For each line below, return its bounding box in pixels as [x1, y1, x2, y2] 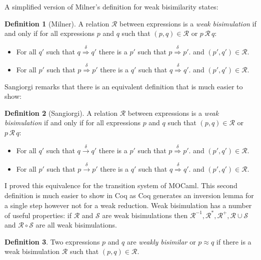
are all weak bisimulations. [35, 220, 117, 230]
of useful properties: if [4, 210, 72, 220]
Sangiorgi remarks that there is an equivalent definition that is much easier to [4, 81, 243, 91]
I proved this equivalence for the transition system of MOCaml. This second [4, 180, 237, 191]
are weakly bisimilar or [126, 236, 196, 247]
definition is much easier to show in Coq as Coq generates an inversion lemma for [4, 190, 254, 200]
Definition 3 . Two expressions [4, 236, 100, 247]
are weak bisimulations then [102, 210, 188, 220]
